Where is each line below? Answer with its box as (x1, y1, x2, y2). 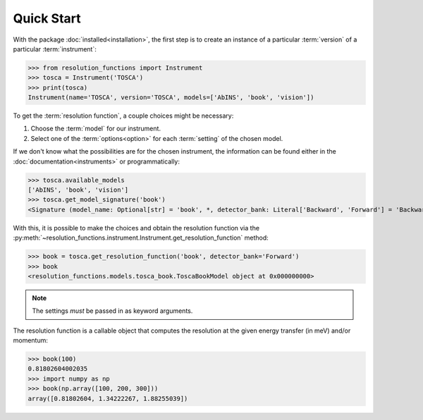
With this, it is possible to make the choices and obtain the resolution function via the (13, 223, 260, 232)
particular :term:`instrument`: (13, 44, 97, 53)
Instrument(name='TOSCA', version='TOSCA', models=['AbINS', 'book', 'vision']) (27, 94, 314, 101)
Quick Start (13, 11, 81, 26)
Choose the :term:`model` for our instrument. (30, 124, 161, 133)
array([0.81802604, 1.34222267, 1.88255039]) (27, 395, 188, 402)
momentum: (13, 336, 49, 345)
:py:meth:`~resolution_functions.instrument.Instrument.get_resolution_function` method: (13, 233, 269, 242)
